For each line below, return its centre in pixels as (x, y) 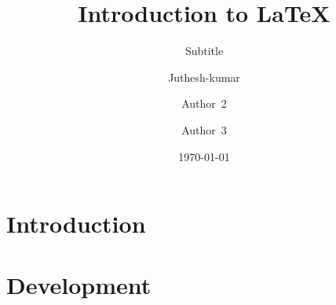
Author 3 (204, 129)
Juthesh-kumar (204, 77)
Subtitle (204, 51)
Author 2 (204, 103)
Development (79, 285)
